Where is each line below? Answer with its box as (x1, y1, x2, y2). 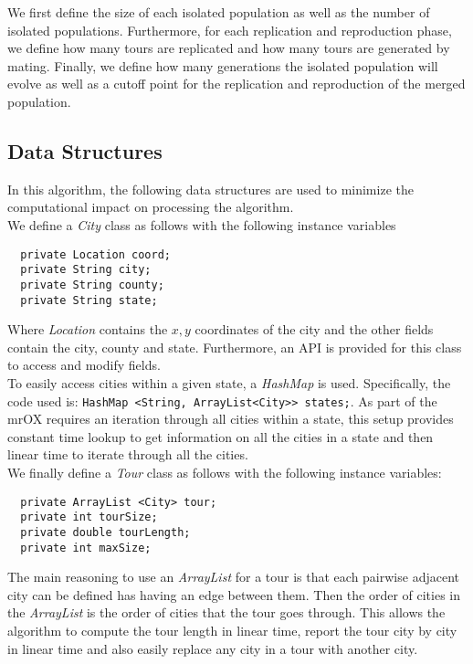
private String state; (20, 293, 158, 307)
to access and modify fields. (7, 355, 161, 374)
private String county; (20, 278, 164, 291)
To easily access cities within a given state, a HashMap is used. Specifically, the (7, 373, 451, 392)
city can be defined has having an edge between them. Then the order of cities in (7, 585, 461, 604)
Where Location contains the (7, 320, 168, 339)
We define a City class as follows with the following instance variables (7, 215, 396, 234)
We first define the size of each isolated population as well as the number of (7, 3, 430, 21)
